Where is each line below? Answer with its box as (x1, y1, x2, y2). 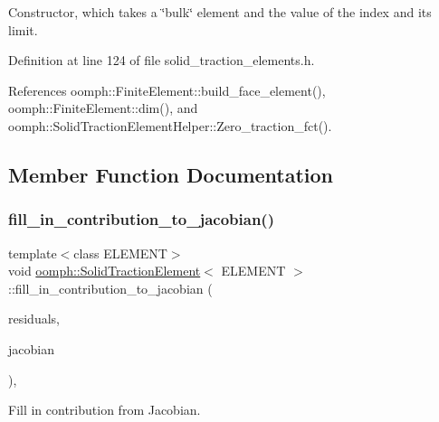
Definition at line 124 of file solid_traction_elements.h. (8, 51, 315, 70)
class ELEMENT (73, 243, 167, 262)
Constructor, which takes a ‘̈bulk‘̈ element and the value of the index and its (8, 3, 432, 21)
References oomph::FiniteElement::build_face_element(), (8, 80, 326, 99)
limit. (8, 20, 38, 39)
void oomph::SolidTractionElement (8, 261, 201, 280)
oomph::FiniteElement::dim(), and (8, 98, 198, 117)
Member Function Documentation (8, 160, 334, 188)
